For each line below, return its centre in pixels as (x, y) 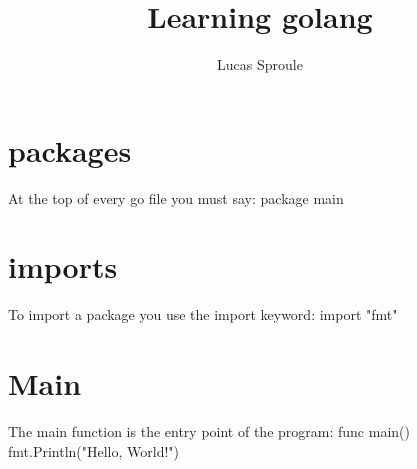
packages (70, 149)
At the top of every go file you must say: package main (176, 197)
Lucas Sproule (260, 64)
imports (63, 266)
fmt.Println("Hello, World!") (94, 450)
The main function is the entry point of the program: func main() (209, 431)
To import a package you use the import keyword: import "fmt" (203, 314)
